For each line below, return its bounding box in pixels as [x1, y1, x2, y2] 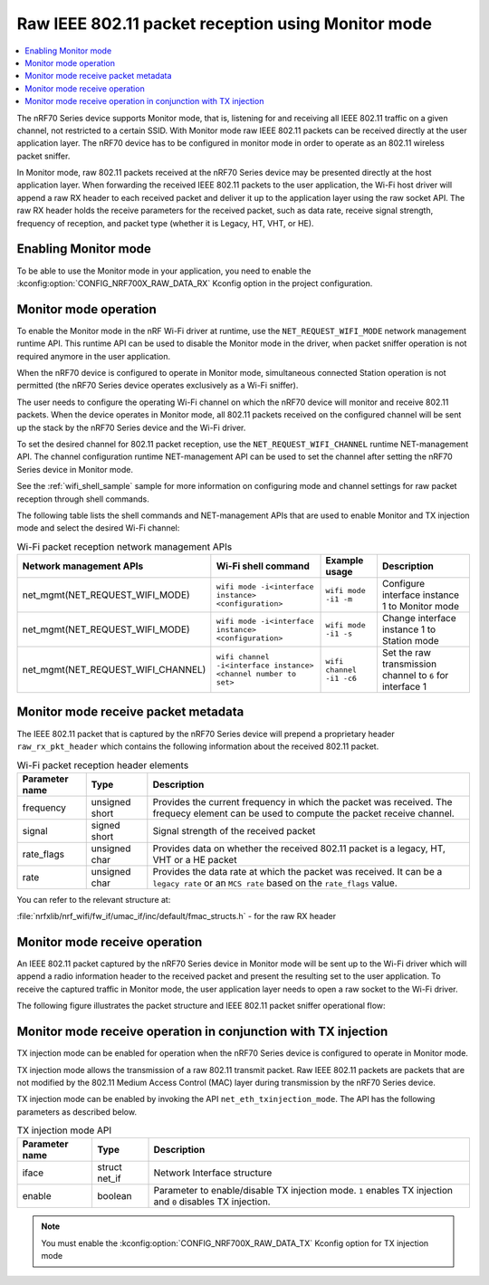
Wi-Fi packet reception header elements [16, 759, 189, 772]
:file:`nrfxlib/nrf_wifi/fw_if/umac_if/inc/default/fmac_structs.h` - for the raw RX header [16, 911, 337, 922]
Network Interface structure [153, 1166, 273, 1179]
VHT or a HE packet [152, 853, 237, 866]
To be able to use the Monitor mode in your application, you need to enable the [16, 265, 312, 276]
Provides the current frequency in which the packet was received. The [152, 795, 453, 808]
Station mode [381, 635, 439, 647]
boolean [97, 1190, 132, 1203]
